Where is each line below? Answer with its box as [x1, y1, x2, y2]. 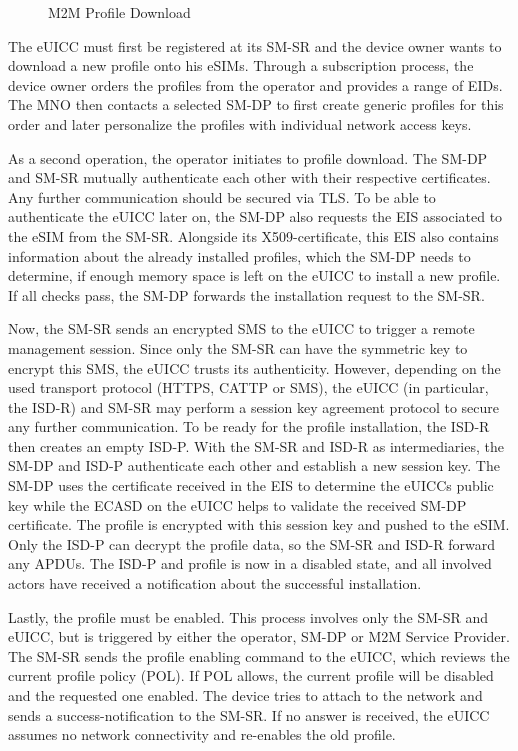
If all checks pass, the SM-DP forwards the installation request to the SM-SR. [8, 284, 485, 305]
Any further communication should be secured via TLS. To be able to [8, 186, 436, 207]
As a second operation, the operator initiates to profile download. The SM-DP [8, 147, 488, 168]
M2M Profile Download [48, 2, 191, 22]
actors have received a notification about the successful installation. [8, 573, 422, 594]
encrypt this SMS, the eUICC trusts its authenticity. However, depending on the [8, 357, 501, 378]
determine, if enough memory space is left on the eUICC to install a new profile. [8, 265, 501, 286]
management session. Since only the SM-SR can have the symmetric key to [8, 337, 468, 358]
